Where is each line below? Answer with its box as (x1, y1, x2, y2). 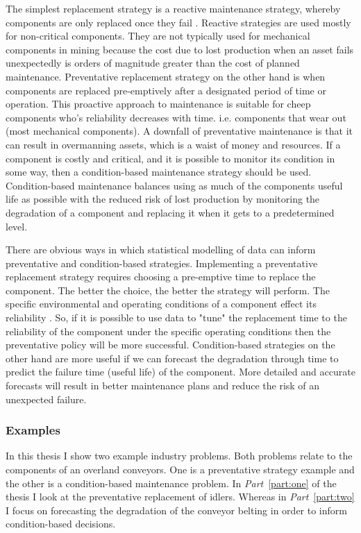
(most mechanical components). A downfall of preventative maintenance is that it (6, 124, 353, 138)
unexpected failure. (6, 391, 87, 406)
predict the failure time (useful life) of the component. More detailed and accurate (6, 364, 355, 379)
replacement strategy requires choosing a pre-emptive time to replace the (6, 269, 316, 284)
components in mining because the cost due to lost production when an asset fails (6, 42, 354, 56)
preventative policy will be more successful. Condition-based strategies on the (6, 337, 335, 352)
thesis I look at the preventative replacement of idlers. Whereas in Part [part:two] (6, 489, 355, 504)
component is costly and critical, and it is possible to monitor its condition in (6, 151, 335, 165)
